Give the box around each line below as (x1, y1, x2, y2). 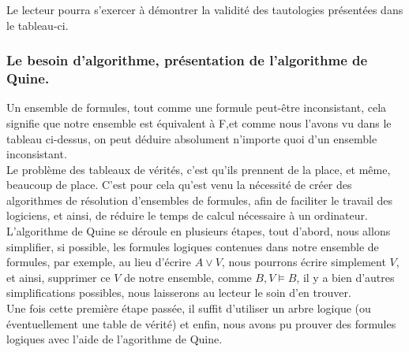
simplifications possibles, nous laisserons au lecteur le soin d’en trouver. (6, 284, 351, 301)
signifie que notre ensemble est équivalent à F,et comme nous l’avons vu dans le (6, 114, 392, 131)
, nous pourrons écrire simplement (221, 254, 386, 270)
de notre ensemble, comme (124, 269, 252, 285)
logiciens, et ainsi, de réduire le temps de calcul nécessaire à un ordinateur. (6, 207, 368, 224)
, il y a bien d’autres (296, 269, 395, 285)
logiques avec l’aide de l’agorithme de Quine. (6, 331, 223, 347)
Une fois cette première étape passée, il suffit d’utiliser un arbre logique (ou (6, 300, 371, 317)
